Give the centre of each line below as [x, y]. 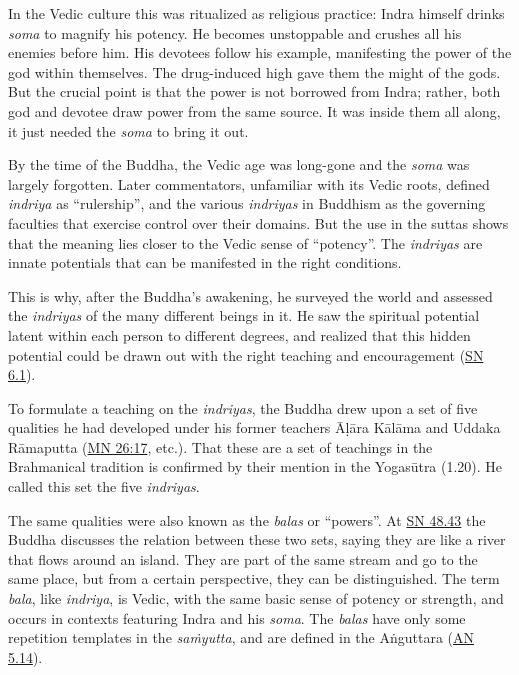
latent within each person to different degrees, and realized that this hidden [239, 334]
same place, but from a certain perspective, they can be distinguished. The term [254, 578]
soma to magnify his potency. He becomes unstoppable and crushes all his [235, 32]
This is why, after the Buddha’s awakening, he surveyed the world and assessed [250, 295]
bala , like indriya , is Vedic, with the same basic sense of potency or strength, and [256, 598]
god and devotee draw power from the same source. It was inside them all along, [254, 110]
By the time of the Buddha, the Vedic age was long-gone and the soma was [239, 164]
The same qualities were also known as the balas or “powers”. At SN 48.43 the [247, 519]
